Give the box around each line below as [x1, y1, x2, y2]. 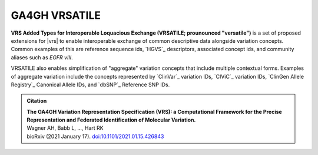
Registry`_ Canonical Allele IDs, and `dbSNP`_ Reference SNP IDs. [11, 81, 170, 88]
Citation [26, 97, 47, 105]
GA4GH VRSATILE [11, 9, 101, 22]
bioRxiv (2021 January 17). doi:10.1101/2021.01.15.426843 [26, 133, 164, 140]
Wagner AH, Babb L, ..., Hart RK [26, 124, 104, 132]
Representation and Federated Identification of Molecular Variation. [26, 116, 196, 123]
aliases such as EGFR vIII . [11, 53, 73, 61]
